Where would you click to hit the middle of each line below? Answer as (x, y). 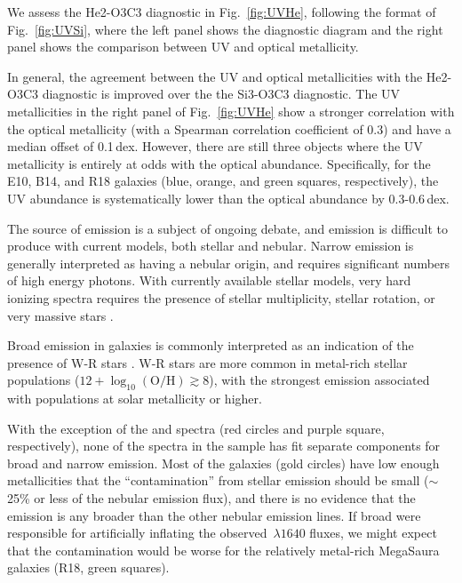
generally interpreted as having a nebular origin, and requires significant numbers (229, 263)
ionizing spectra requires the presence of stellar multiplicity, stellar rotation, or (221, 297)
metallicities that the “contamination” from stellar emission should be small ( (218, 480)
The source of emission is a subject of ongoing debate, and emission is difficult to (228, 228)
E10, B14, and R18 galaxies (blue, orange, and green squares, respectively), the (223, 181)
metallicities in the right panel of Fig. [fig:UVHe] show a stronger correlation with (231, 111)
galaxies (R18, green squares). (88, 567)
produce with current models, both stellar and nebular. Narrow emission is (211, 246)
